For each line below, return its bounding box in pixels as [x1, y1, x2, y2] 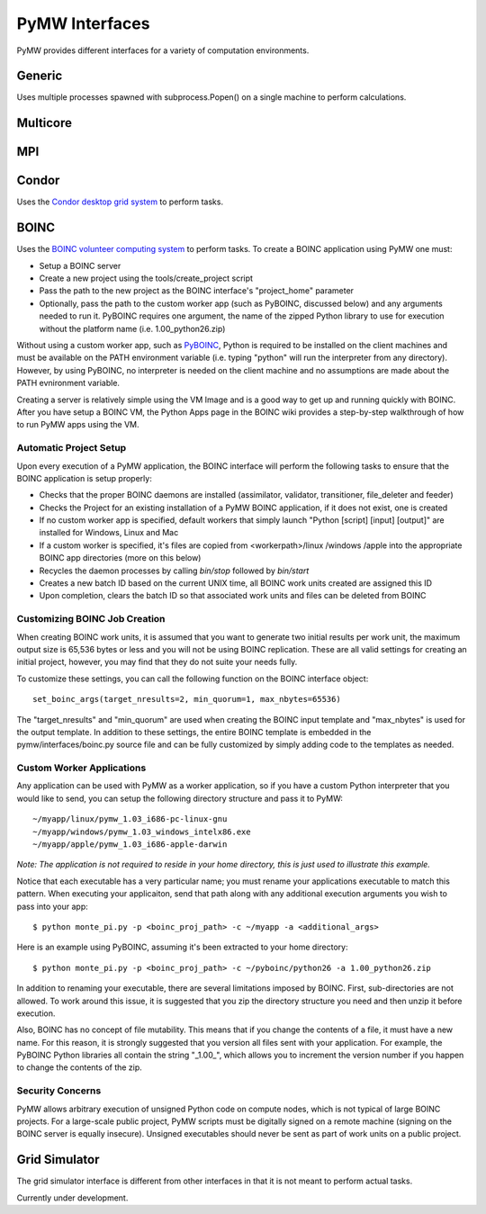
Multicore [16, 115, 72, 130]
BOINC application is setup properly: [16, 472, 152, 483]
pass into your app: [16, 901, 89, 912]
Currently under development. [16, 1192, 129, 1203]
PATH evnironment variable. [16, 378, 121, 389]
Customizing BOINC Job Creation [16, 613, 166, 625]
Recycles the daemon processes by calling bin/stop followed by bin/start [39, 565, 310, 576]
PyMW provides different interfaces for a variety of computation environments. [16, 45, 310, 56]
